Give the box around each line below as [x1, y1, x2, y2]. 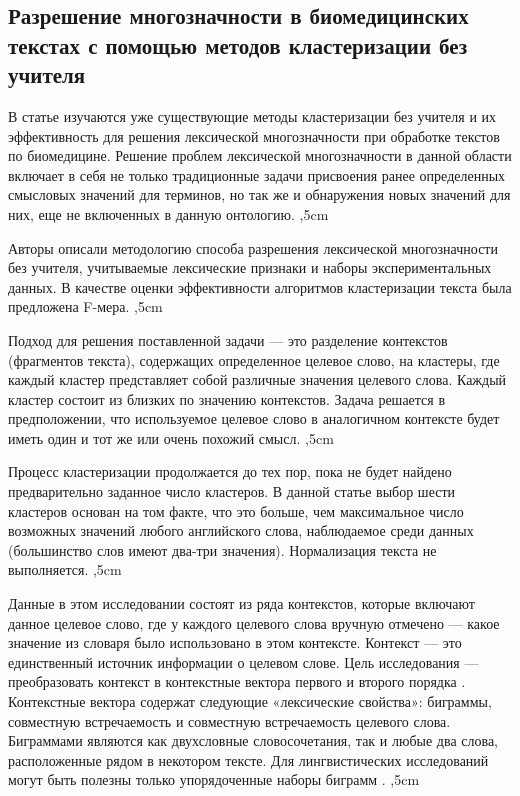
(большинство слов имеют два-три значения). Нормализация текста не [8, 539, 437, 560]
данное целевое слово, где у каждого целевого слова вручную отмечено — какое [8, 612, 500, 633]
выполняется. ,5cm [8, 559, 122, 580]
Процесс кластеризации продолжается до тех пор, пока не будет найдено [8, 461, 452, 482]
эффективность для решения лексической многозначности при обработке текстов [8, 125, 500, 146]
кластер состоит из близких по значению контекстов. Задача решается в [8, 388, 446, 409]
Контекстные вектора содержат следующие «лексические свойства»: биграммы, [8, 691, 492, 712]
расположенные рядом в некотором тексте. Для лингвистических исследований [8, 749, 489, 770]
